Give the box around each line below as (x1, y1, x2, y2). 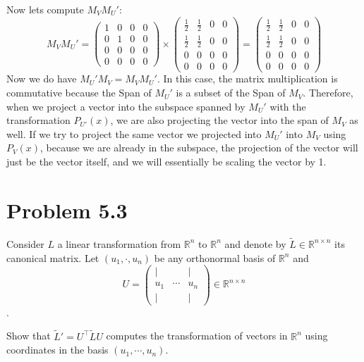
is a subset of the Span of (176, 85, 286, 100)
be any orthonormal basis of (154, 250, 276, 265)
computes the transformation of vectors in (106, 328, 288, 343)
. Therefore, (303, 85, 353, 100)
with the (269, 99, 306, 113)
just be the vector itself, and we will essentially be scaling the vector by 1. (6, 154, 327, 169)
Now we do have (6, 71, 77, 86)
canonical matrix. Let (6, 250, 99, 265)
